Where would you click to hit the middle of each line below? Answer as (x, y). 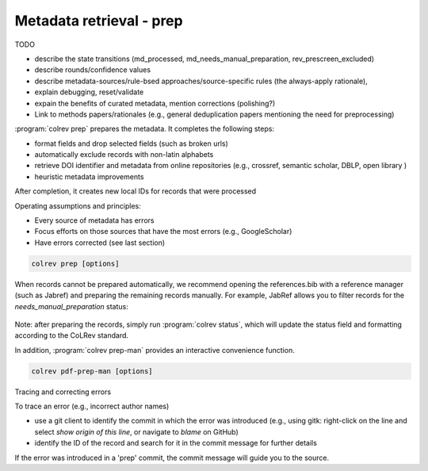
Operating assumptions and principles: (78, 205)
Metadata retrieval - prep (99, 21)
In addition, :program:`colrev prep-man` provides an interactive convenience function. (155, 350)
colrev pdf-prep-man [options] (92, 371)
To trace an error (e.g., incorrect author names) (92, 406)
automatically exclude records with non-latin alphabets (124, 155)
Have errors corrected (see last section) (100, 243)
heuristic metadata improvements (89, 176)
